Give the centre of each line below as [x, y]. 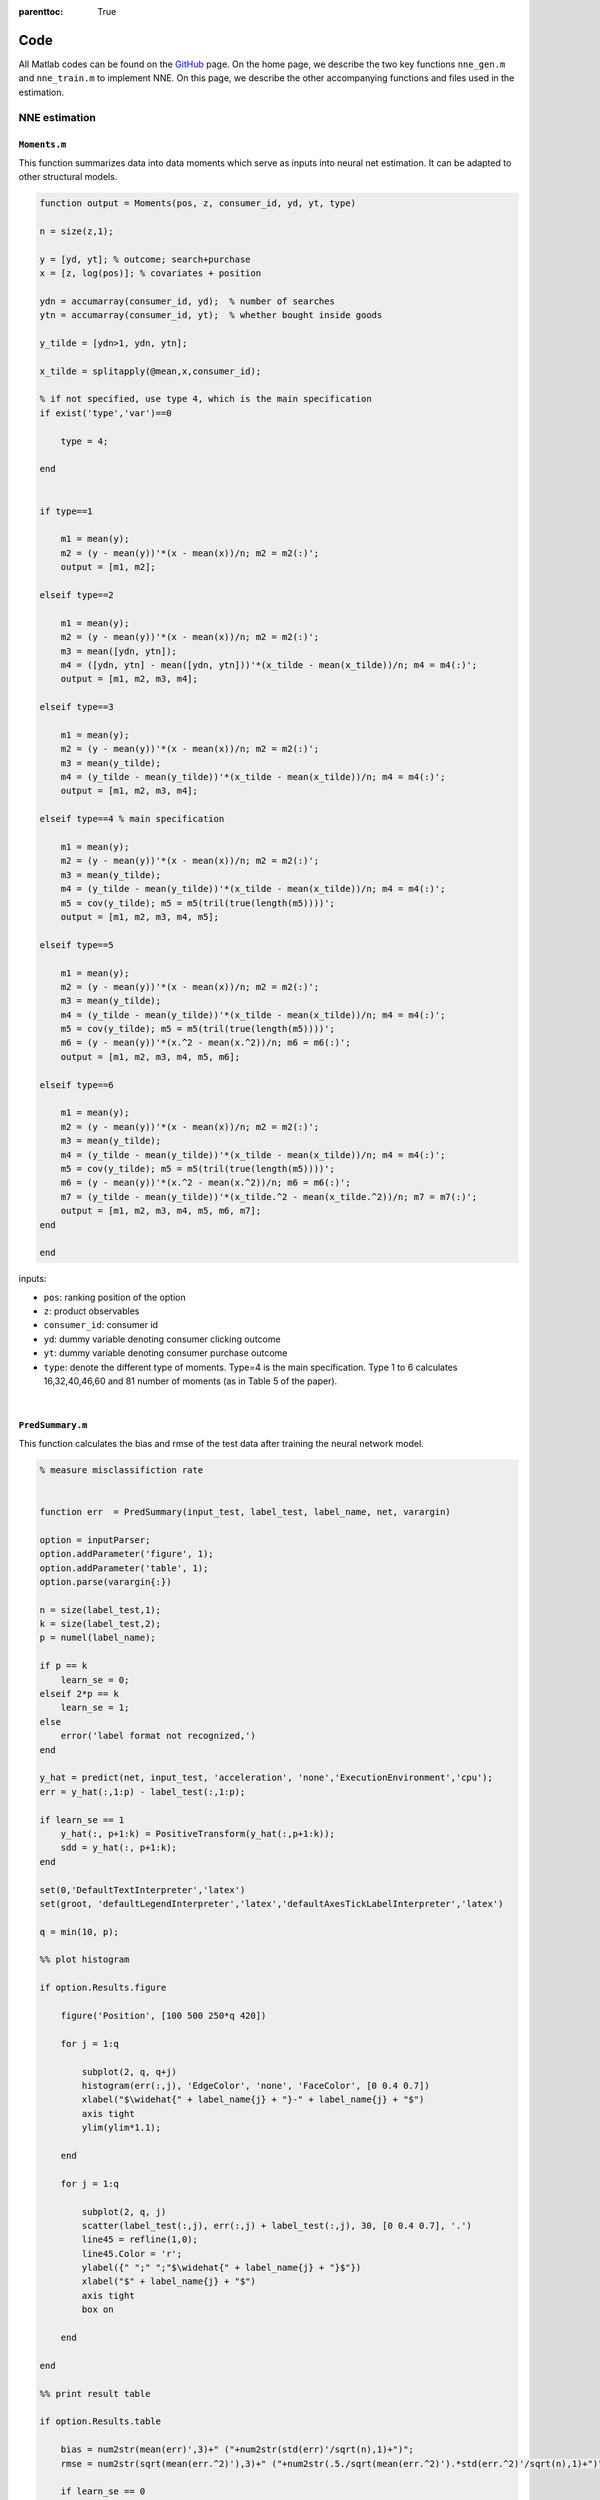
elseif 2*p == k [79, 1694]
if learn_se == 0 [103, 2491]
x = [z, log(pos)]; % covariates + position [150, 273]
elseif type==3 [76, 707]
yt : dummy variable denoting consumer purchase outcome [165, 1353]
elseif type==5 [76, 944]
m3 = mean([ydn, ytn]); [118, 651]
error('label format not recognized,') [158, 1736]
